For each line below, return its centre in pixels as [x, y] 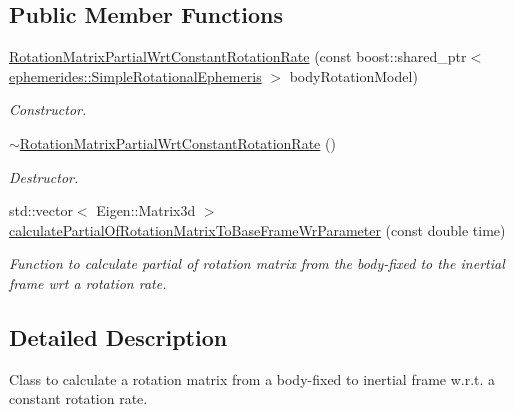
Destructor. [44, 176]
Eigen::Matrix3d [146, 210]
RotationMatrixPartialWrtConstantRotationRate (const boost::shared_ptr [238, 56]
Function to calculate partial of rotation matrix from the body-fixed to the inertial [257, 263]
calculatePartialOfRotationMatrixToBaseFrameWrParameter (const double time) [257, 229]
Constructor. [48, 109]
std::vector [41, 210]
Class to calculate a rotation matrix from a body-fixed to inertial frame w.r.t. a [252, 378]
